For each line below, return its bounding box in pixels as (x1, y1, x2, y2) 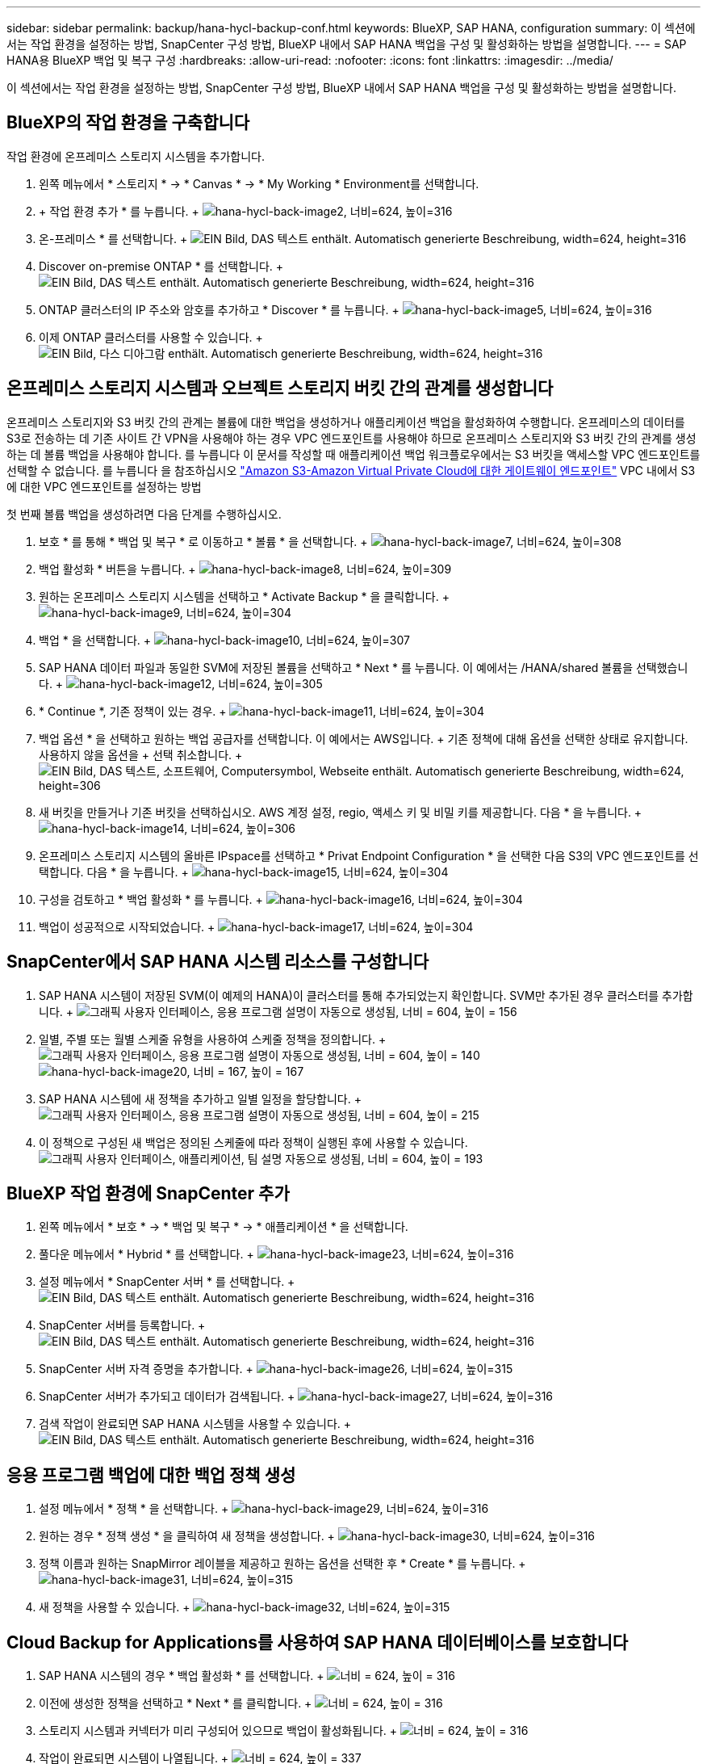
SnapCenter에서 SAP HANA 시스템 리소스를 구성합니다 (6, 951, 429, 972)
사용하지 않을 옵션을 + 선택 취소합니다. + (39, 747, 243, 762)
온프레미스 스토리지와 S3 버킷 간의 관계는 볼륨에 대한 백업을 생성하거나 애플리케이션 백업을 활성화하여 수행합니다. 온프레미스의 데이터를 (6, 414, 685, 429)
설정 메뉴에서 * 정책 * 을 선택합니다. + (39, 1501, 229, 1516)
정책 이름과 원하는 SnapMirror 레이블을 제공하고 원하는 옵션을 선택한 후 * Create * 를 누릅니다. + (39, 1556, 526, 1571)
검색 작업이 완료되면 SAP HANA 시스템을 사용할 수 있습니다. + (39, 1417, 352, 1431)
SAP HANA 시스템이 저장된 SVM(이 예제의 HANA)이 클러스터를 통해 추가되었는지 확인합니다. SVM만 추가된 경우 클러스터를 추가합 (39, 988, 693, 1002)
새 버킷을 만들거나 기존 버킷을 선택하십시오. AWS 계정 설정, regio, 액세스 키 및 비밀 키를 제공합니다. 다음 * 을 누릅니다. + (39, 804, 642, 819)
